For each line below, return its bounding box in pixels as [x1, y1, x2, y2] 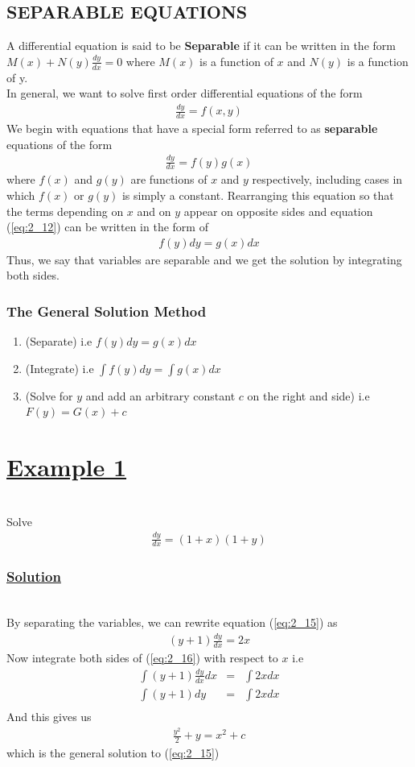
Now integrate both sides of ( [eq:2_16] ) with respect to [6, 649, 278, 665]
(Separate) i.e [25, 333, 92, 350]
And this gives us [6, 708, 92, 724]
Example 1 [6, 450, 127, 483]
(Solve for [25, 387, 73, 404]
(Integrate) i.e [25, 359, 94, 376]
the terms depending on [6, 202, 124, 219]
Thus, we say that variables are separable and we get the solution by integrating [6, 251, 402, 267]
